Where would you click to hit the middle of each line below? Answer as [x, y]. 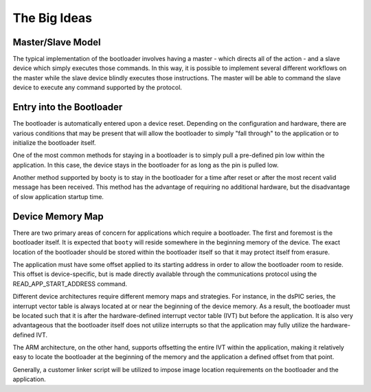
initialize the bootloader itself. [54, 142]
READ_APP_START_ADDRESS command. [70, 284]
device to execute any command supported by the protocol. [97, 88]
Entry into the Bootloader [68, 107]
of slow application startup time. [58, 196]
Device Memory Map [58, 216]
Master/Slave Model [57, 42]
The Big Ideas [53, 18]
